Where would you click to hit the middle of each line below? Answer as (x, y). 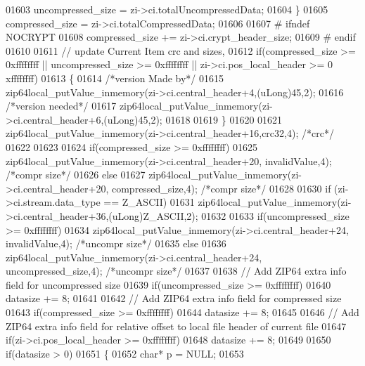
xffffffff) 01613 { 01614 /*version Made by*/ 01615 (115, 78)
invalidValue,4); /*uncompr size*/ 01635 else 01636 (116, 243)
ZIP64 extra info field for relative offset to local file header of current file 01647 (176, 326)
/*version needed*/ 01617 (61, 106)
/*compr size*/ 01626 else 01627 (76, 175)
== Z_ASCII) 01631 (149, 202)
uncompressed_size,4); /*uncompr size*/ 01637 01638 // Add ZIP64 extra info (176, 271)
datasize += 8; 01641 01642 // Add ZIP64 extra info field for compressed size (174, 298)
